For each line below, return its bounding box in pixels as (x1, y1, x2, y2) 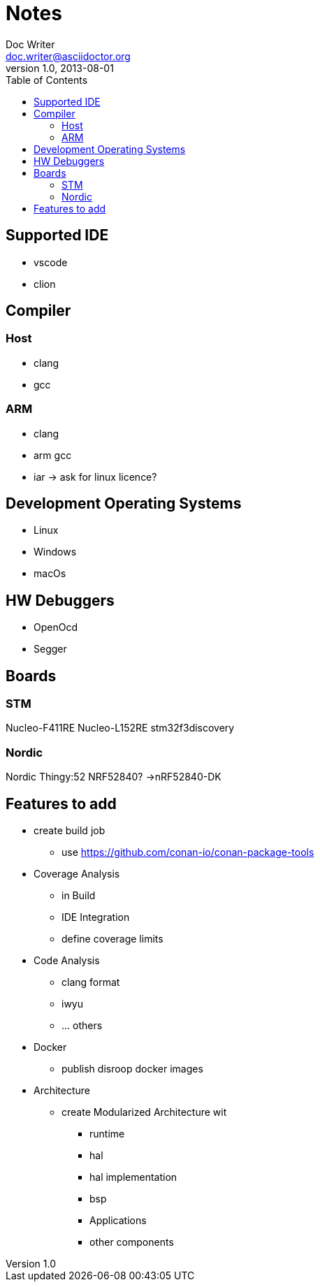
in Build (61, 889, 96, 902)
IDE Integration (61, 911, 130, 924)
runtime (89, 1128, 125, 1140)
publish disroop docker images (61, 1063, 203, 1075)
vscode (34, 256, 68, 268)
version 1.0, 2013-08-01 (6, 61, 114, 74)
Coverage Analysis (34, 868, 120, 880)
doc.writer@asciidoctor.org (6, 50, 131, 62)
